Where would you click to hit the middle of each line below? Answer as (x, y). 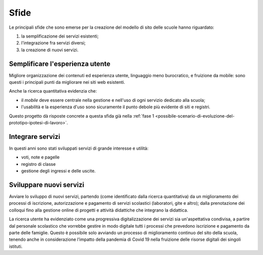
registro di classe (38, 164)
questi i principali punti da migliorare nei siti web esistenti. (67, 82)
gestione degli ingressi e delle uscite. (58, 171)
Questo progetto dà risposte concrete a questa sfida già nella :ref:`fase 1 (82, 116)
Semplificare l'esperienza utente (60, 64)
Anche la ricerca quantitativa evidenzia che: (53, 91)
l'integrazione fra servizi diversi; (54, 43)
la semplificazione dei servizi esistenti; (60, 36)
